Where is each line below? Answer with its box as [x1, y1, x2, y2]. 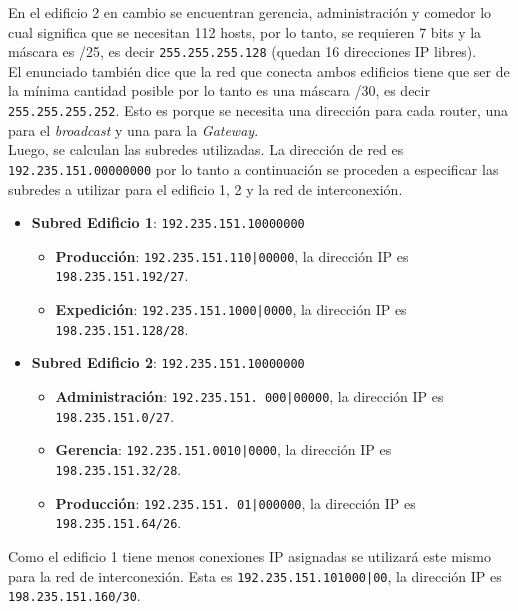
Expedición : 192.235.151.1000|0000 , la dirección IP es [55, 299, 407, 320]
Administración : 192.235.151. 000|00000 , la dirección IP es [55, 386, 444, 407]
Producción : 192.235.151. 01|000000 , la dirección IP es [55, 492, 416, 513]
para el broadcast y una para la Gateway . [8, 119, 259, 140]
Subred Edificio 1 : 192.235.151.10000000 [31, 212, 305, 233]
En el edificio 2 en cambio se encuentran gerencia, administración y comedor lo [8, 2, 492, 22]
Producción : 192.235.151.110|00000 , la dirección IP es [55, 245, 409, 266]
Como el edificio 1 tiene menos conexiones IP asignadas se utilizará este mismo [8, 546, 491, 566]
